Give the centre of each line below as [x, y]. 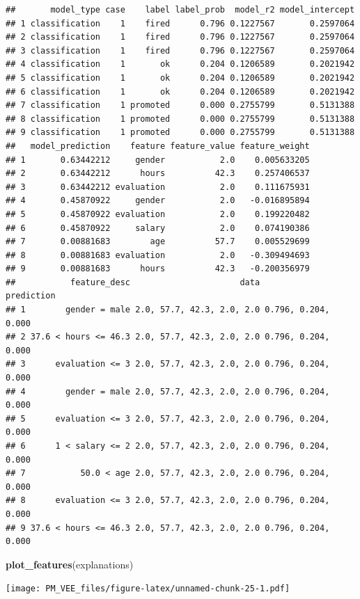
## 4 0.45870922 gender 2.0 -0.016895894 [158, 201]
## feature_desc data [133, 282]
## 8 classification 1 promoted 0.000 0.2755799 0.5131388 [180, 119]
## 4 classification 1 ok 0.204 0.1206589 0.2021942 [180, 64]
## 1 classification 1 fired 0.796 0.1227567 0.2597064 [180, 23]
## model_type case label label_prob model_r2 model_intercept [180, 10]
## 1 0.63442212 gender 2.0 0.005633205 [158, 160]
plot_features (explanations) [70, 564]
